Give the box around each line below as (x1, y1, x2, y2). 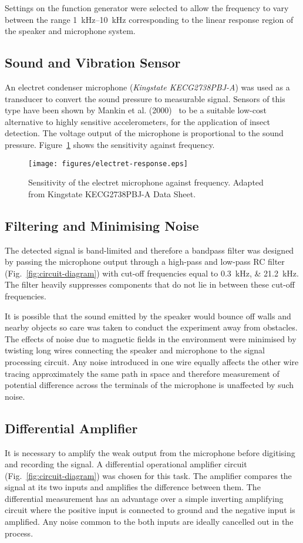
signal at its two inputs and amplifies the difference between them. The (5, 481, 261, 493)
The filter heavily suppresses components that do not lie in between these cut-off (5, 278, 295, 291)
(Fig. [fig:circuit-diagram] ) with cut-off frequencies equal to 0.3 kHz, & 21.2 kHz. (5, 267, 299, 279)
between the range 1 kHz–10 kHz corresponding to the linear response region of (5, 13, 294, 25)
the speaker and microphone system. (5, 25, 136, 37)
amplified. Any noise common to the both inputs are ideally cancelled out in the (5, 515, 294, 528)
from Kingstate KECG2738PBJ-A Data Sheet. (28, 187, 196, 200)
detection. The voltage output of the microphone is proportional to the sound (5, 127, 284, 139)
